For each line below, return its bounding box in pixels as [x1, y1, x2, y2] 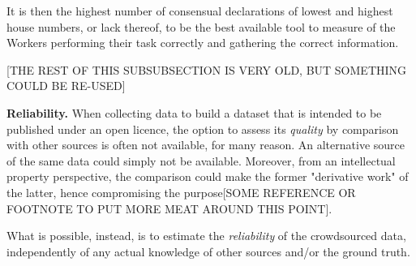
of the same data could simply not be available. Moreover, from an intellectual [6, 152, 396, 169]
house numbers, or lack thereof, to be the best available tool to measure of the [6, 18, 396, 35]
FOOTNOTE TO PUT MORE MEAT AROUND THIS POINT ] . [6, 199, 332, 217]
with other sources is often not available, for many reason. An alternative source [6, 136, 405, 153]
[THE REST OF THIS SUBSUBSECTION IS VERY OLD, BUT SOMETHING [6, 61, 407, 78]
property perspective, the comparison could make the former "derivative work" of [6, 168, 409, 185]
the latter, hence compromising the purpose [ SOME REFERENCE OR [6, 183, 356, 200]
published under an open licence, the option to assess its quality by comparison [6, 120, 399, 137]
